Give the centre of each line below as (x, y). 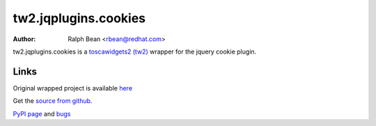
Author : (24, 39)
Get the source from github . (53, 101)
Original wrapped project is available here (72, 88)
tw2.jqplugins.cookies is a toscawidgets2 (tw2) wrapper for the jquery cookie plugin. (135, 52)
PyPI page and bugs (42, 113)
